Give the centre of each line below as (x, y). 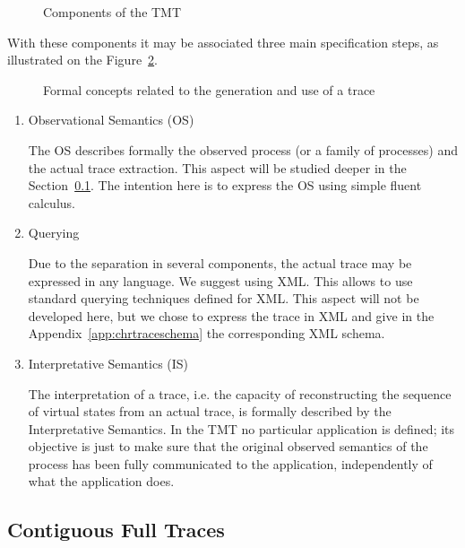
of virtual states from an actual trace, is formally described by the (210, 411)
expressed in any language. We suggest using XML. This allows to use (220, 280)
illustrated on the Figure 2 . (82, 60)
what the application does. (101, 481)
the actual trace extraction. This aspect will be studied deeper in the (217, 167)
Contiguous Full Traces (116, 530)
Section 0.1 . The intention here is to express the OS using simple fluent (225, 185)
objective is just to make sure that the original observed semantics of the (228, 446)
